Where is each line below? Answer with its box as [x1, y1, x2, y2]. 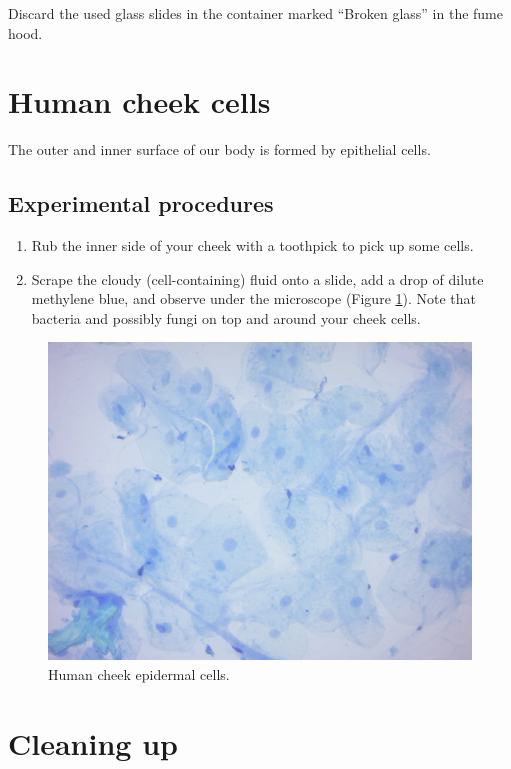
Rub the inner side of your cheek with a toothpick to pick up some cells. [31, 235, 474, 256]
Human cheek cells [8, 81, 271, 122]
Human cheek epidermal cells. [48, 664, 230, 685]
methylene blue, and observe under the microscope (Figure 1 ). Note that [31, 288, 477, 309]
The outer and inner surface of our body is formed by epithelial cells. [8, 139, 431, 160]
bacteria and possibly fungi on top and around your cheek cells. [31, 307, 421, 328]
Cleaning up [8, 722, 178, 763]
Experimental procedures [8, 188, 274, 219]
